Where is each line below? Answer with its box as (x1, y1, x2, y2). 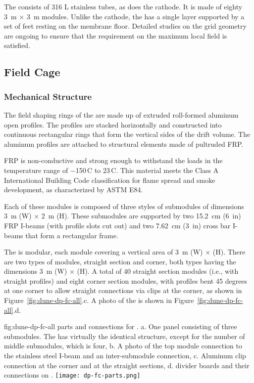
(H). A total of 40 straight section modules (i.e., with (77, 266, 239, 276)
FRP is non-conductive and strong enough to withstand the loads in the (4, 155, 223, 166)
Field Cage (4, 64, 60, 80)
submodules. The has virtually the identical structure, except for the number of (4, 331, 245, 341)
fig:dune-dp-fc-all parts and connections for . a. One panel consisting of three (4, 321, 237, 332)
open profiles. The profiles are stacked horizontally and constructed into (4, 119, 222, 129)
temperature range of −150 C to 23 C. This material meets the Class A (4, 165, 219, 175)
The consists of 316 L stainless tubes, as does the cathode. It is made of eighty (4, 1, 243, 11)
